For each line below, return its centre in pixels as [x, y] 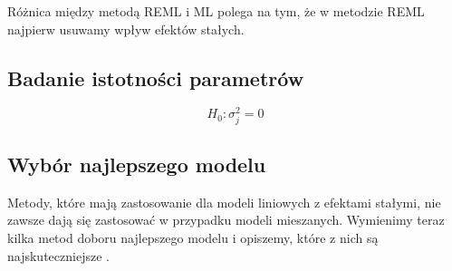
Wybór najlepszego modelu [137, 165]
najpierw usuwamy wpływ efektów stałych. [126, 29]
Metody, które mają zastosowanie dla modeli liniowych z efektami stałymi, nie [224, 202]
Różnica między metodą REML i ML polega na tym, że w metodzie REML [216, 11]
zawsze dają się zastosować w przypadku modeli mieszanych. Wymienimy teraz [226, 220]
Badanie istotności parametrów [156, 77]
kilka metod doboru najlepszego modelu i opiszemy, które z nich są [193, 238]
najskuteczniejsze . [58, 255]
